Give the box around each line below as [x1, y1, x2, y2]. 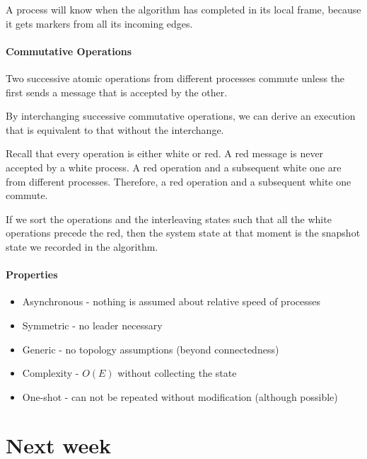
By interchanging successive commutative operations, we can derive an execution [6, 108, 356, 123]
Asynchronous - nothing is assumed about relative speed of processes [22, 294, 320, 309]
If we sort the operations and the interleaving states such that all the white [6, 211, 332, 226]
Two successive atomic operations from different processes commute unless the [6, 70, 345, 85]
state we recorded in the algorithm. [6, 239, 158, 254]
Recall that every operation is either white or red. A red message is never [6, 146, 324, 161]
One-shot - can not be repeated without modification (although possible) [22, 389, 338, 404]
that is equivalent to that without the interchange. [6, 122, 224, 137]
